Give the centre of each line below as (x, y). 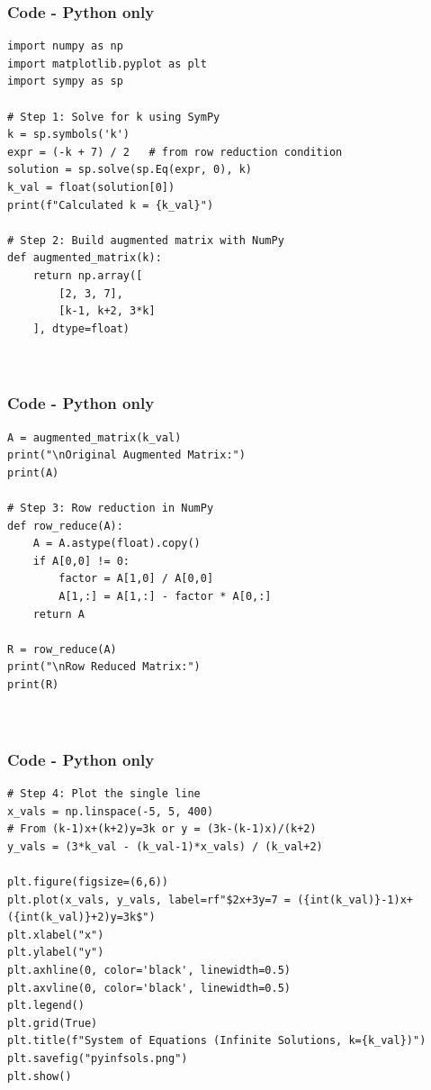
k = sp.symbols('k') (69, 135)
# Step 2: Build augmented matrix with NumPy (146, 240)
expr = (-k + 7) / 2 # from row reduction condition (175, 152)
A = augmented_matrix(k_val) (94, 437)
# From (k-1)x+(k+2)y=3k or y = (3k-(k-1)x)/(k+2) (162, 829)
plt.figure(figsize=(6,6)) (88, 882)
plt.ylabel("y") (56, 953)
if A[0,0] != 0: (81, 561)
